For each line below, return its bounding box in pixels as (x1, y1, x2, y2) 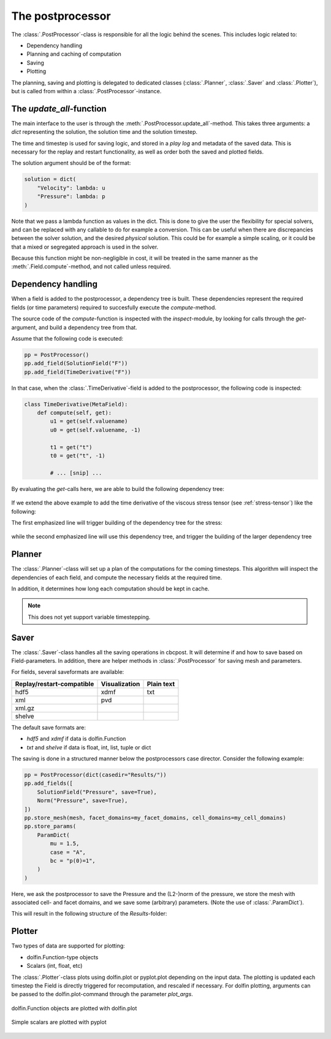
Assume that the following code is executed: (11, 334, 124, 342)
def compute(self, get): (37, 409, 112, 417)
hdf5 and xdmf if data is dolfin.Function (26, 735, 126, 743)
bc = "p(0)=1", (50, 857, 96, 864)
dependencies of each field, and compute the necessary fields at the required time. (11, 574, 223, 581)
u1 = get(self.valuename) (50, 418, 128, 425)
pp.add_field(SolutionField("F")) (24, 360, 128, 367)
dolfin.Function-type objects (26, 953, 99, 960)
